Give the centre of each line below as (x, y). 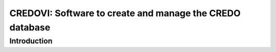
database (30, 27)
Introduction (31, 41)
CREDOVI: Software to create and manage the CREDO (125, 13)
